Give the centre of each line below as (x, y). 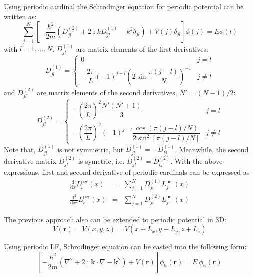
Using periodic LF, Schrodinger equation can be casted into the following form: (125, 246)
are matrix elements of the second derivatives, (107, 92)
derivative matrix (30, 160)
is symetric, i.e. (101, 160)
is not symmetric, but (91, 149)
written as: (20, 16)
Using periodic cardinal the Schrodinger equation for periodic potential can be (124, 6)
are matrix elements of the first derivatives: (142, 49)
